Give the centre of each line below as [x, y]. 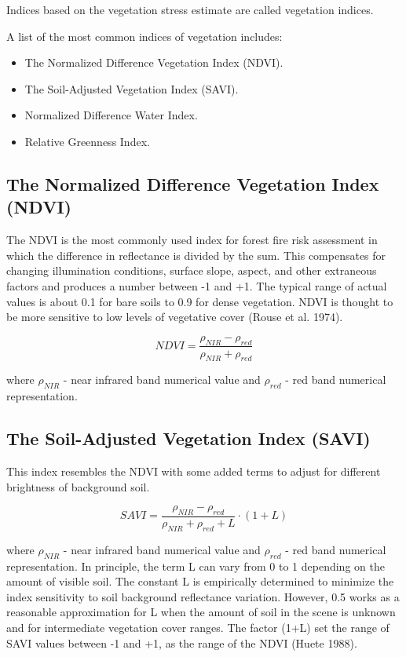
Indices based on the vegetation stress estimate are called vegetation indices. [190, 9]
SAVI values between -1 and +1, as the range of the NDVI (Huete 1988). [182, 642]
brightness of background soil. [78, 486]
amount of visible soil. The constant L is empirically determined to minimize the [200, 581]
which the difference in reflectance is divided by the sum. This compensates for [196, 255]
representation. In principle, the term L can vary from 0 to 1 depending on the [196, 566]
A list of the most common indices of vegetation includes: [144, 36]
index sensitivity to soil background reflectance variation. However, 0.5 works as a [203, 596]
